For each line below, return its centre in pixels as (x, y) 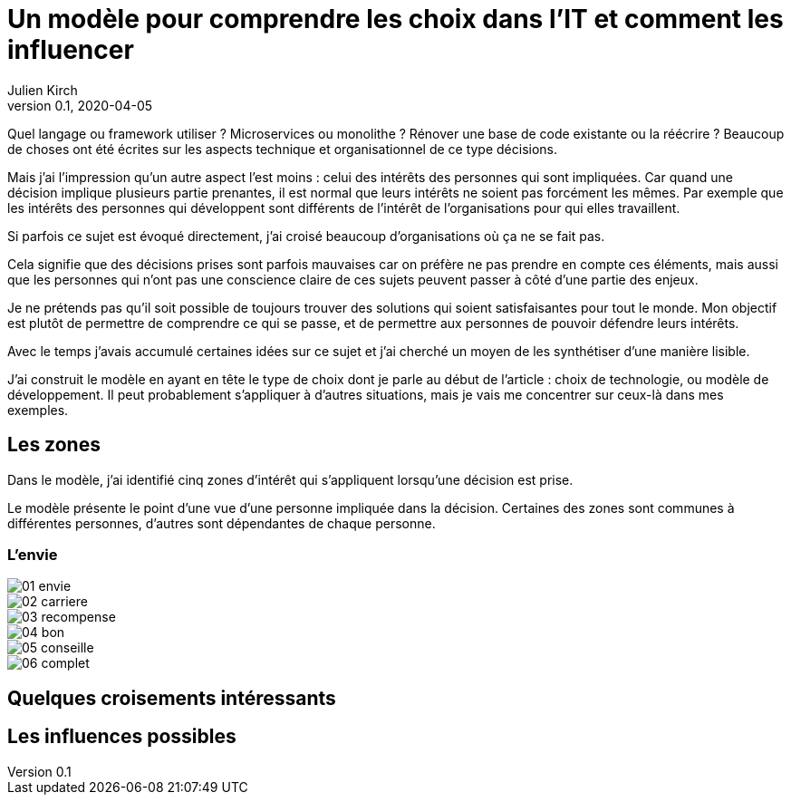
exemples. (38, 410)
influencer (71, 50)
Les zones (54, 445)
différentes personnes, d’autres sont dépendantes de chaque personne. (222, 523)
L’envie (33, 554)
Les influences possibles (122, 737)
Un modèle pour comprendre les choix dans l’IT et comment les (395, 19)
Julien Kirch (43, 90)
